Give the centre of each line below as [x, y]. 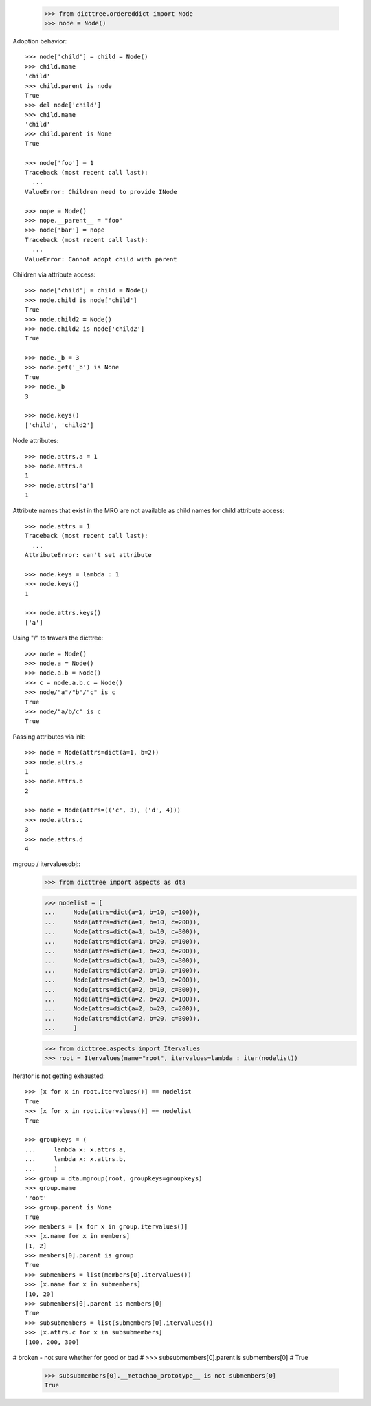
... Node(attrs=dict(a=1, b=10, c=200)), [122, 922]
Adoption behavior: [40, 41]
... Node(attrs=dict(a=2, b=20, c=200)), [122, 1009]
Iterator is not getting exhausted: [59, 1076]
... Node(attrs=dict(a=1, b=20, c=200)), [122, 951]
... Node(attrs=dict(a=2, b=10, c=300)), [122, 989]
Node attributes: [36, 441]
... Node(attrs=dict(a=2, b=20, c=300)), [122, 1018]
